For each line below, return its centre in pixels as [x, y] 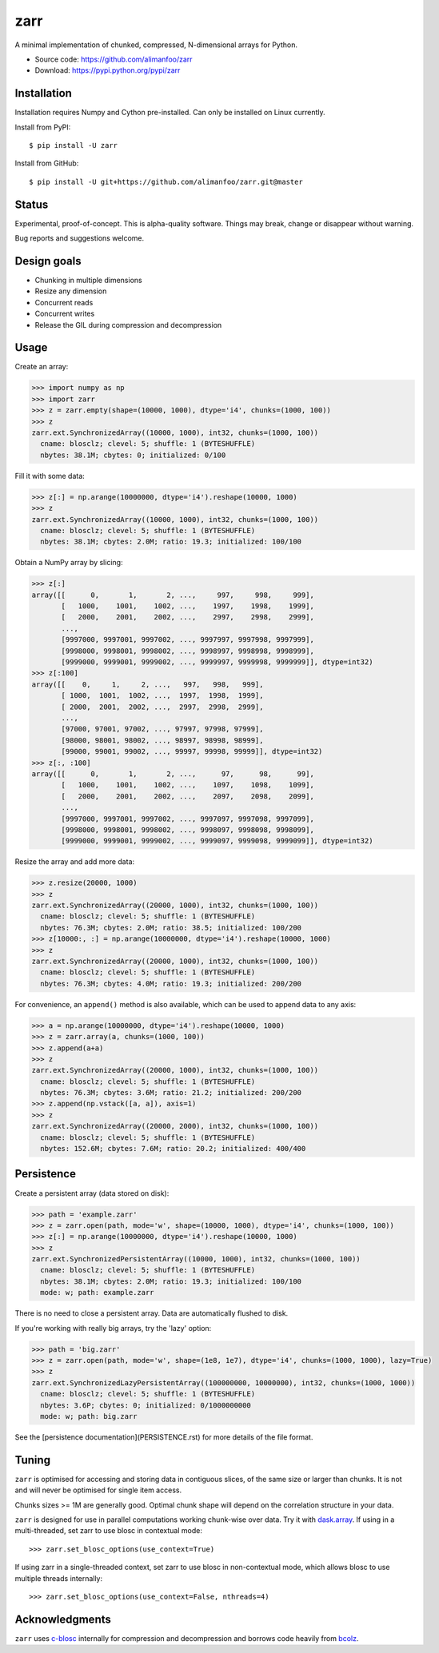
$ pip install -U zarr [74, 145]
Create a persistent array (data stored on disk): [92, 1193]
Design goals [48, 261]
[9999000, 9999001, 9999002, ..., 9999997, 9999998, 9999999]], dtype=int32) [217, 662]
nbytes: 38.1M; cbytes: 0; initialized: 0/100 [133, 455]
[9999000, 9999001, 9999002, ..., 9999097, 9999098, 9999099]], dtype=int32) [217, 841]
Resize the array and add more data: [75, 862]
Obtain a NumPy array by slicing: [69, 563]
